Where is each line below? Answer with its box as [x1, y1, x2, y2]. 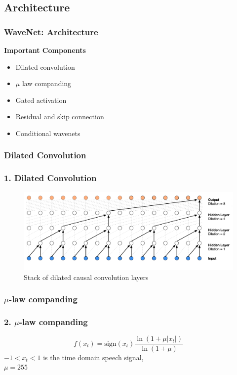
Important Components [4, 45, 86, 55]
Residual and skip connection [15, 111, 104, 122]
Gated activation [15, 94, 67, 105]
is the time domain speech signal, [43, 352, 144, 362]
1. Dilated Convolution [4, 172, 97, 184]
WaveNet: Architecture [4, 25, 98, 38]
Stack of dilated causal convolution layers [24, 272, 149, 282]
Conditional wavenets [15, 128, 80, 138]
